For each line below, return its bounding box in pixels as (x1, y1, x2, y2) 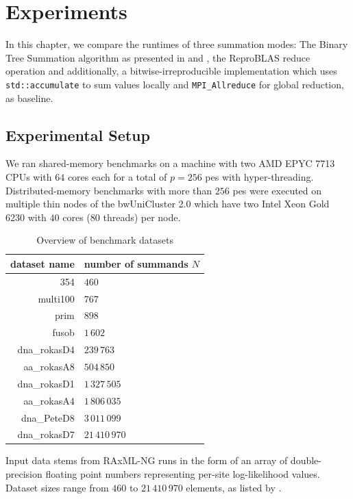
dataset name (10, 256, 75, 270)
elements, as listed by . (186, 480, 282, 494)
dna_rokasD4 (17, 342, 75, 357)
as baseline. (5, 90, 53, 105)
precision (5, 467, 42, 481)
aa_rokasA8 (23, 359, 75, 373)
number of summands (84, 256, 188, 270)
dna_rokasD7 (17, 427, 75, 442)
